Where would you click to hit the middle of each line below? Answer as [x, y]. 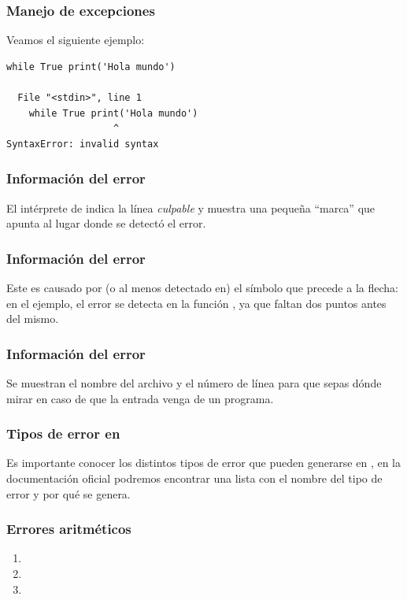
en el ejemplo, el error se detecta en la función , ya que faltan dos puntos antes [196, 303]
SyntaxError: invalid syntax [83, 144]
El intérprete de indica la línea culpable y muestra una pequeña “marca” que [191, 207]
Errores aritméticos [69, 529]
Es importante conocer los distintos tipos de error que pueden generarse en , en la [204, 463]
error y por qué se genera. [68, 493]
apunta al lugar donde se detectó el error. [106, 223]
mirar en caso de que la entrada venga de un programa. [140, 398]
